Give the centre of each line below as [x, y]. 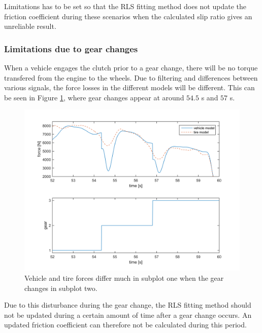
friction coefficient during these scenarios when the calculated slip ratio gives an [128, 16]
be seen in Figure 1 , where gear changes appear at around [94, 97]
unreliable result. [30, 26]
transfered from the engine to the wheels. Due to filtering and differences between [131, 77]
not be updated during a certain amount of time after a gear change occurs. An [128, 314]
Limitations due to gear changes [71, 48]
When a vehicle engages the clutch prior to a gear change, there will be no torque [131, 67]
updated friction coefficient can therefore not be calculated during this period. [125, 325]
